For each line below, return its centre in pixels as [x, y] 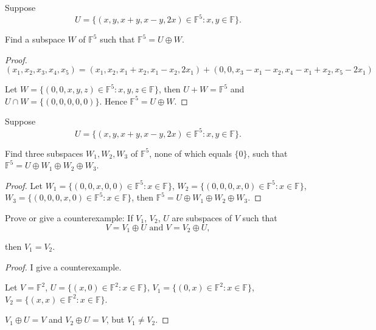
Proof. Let [24, 185]
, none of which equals [190, 153]
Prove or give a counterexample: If [69, 217]
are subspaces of [202, 217]
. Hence [113, 101]
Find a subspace [35, 39]
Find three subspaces [44, 153]
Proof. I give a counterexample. [63, 266]
